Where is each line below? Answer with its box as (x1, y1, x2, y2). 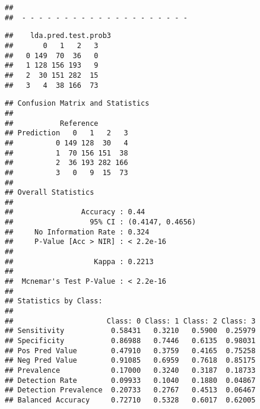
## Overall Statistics (5, 188, 94, 197)
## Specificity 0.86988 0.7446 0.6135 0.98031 (5, 337, 256, 345)
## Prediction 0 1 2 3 (5, 129, 128, 138)
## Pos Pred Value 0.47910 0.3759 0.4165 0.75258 (5, 346, 256, 355)
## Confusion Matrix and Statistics (5, 99, 150, 108)
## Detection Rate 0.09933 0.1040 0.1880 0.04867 (5, 376, 256, 385)
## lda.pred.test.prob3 (5, 31, 111, 40)
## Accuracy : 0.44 (5, 208, 145, 217)
